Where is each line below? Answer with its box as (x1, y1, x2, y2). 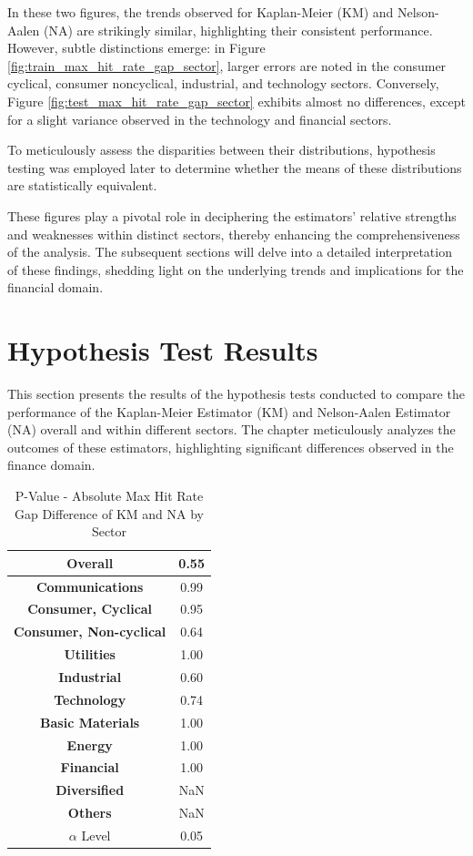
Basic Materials (40, 712, 140, 731)
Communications (35, 576, 144, 596)
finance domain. (7, 455, 96, 474)
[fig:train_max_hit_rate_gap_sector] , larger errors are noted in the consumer (7, 56, 447, 75)
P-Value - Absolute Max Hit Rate (15, 486, 204, 504)
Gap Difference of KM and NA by (14, 504, 204, 523)
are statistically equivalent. (7, 176, 157, 195)
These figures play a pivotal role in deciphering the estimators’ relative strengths (7, 206, 457, 225)
